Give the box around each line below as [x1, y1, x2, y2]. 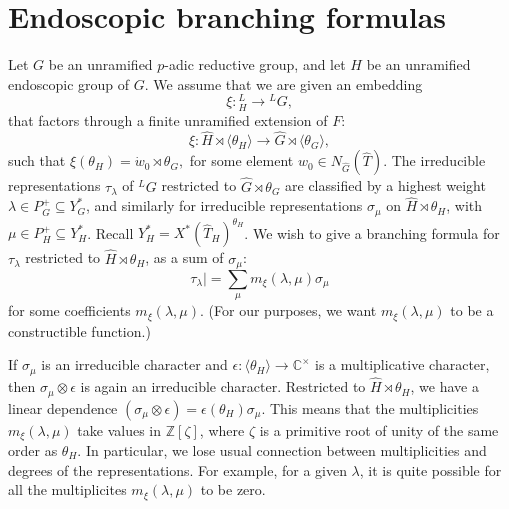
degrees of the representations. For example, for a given [8, 459, 347, 480]
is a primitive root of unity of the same [259, 419, 499, 440]
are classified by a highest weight [285, 175, 486, 196]
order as [8, 440, 58, 461]
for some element [189, 150, 294, 171]
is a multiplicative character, [315, 354, 490, 375]
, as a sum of [145, 247, 224, 268]
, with [446, 195, 483, 216]
